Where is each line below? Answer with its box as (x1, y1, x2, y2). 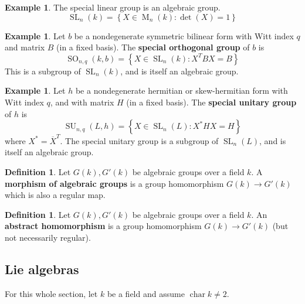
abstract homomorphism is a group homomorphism (5, 220, 202, 232)
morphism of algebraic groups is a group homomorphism (5, 177, 224, 189)
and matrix (5, 41, 45, 53)
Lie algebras (5, 260, 79, 278)
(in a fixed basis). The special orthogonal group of (56, 41, 250, 53)
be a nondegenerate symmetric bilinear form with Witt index (74, 29, 294, 42)
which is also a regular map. (5, 189, 106, 201)
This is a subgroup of (5, 64, 81, 77)
